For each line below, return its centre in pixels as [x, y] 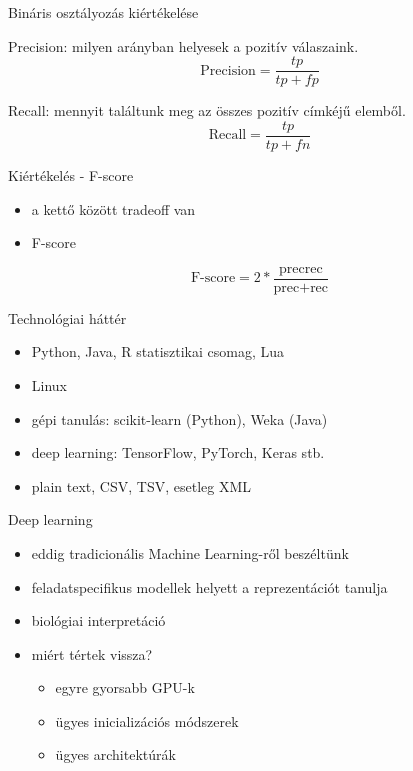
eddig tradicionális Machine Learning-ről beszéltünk [190, 552]
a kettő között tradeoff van [113, 208]
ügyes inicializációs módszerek [147, 720]
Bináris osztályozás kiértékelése [103, 12]
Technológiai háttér [67, 317]
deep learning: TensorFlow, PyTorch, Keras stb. [178, 452]
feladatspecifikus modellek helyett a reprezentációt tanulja [209, 586]
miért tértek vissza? [92, 653]
